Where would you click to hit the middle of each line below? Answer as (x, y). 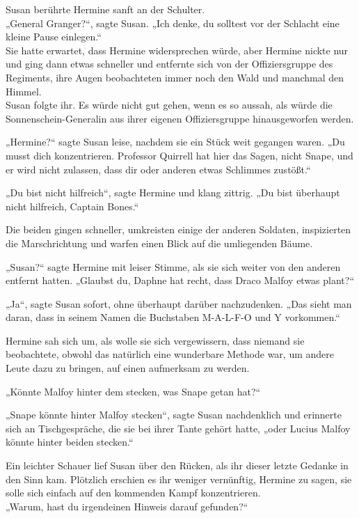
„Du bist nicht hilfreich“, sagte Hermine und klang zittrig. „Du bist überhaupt (173, 193)
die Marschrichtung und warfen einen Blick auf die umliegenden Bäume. (159, 243)
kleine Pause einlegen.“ (54, 37)
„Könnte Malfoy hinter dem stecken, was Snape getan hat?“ (133, 391)
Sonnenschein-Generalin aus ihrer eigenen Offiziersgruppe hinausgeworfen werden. (180, 118)
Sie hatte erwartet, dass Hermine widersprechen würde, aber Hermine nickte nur (177, 50)
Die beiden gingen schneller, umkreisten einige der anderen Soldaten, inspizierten (178, 229)
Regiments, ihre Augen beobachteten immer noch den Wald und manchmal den (175, 77)
